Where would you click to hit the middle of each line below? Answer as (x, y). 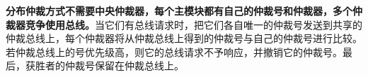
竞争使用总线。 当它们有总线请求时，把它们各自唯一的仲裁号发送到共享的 (194, 24)
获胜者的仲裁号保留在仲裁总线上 (100, 65)
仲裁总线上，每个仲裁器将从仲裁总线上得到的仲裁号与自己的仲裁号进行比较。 (184, 38)
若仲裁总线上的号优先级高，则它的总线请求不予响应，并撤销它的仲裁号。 (174, 51)
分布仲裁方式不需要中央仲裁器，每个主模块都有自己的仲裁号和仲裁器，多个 (179, 10)
